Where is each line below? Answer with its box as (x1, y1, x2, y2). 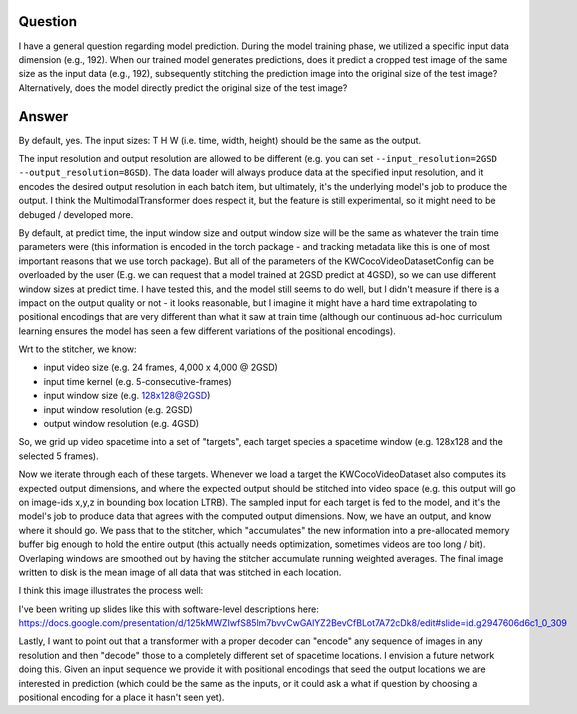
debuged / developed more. (18, 208, 134, 220)
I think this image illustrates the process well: (18, 585, 204, 597)
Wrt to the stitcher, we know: (18, 343, 137, 355)
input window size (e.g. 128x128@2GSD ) (43, 390, 211, 402)
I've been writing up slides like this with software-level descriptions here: (18, 603, 319, 615)
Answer (18, 108, 69, 125)
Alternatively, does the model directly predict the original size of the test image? (18, 81, 348, 94)
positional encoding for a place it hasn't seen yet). (18, 691, 225, 704)
